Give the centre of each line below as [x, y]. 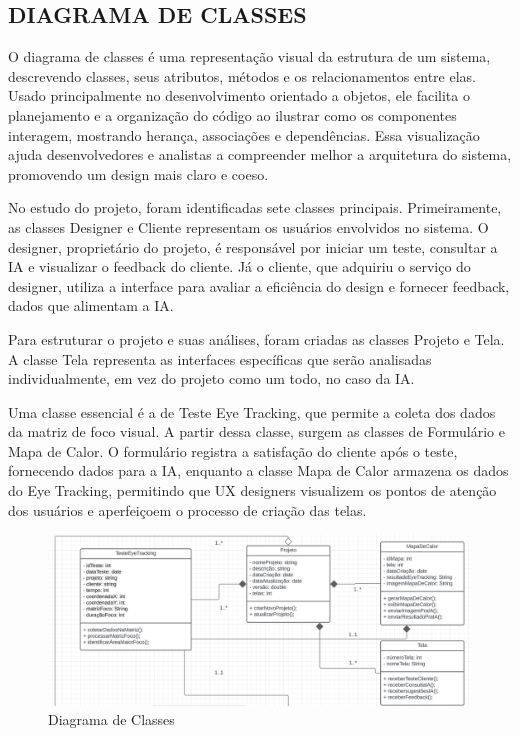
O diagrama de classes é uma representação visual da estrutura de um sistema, [249, 56]
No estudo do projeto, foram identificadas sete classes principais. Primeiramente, [255, 207]
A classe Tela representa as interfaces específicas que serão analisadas [220, 358]
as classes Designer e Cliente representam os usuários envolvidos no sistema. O [248, 226]
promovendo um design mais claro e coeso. [138, 173]
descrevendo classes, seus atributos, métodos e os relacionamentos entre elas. [242, 75]
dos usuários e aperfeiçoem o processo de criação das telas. [187, 509]
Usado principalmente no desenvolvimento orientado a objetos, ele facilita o [239, 95]
